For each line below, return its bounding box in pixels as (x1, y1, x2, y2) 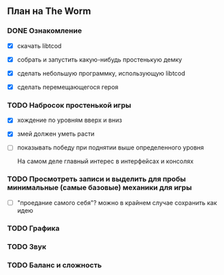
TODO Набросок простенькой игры (7, 100, 132, 110)
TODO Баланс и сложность (7, 260, 102, 270)
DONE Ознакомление (7, 26, 82, 36)
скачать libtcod (16, 41, 62, 50)
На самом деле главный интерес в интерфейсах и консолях (16, 157, 194, 165)
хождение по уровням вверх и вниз (16, 116, 122, 124)
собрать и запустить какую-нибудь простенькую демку (16, 55, 182, 64)
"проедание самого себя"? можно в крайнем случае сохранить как (16, 198, 218, 206)
